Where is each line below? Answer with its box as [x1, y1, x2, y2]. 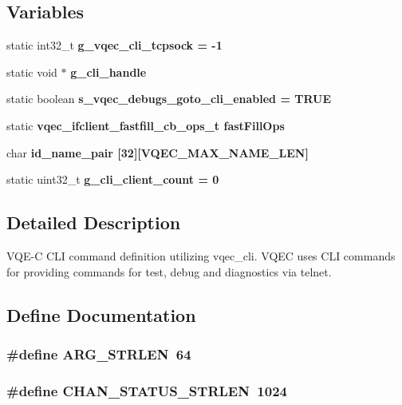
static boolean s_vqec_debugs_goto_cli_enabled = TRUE [6, 90, 332, 107]
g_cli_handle [70, 63, 147, 80]
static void [6, 63, 57, 80]
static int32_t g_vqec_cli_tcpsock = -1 [6, 37, 223, 54]
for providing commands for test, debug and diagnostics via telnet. [6, 263, 332, 280]
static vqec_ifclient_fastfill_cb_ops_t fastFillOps [6, 117, 285, 133]
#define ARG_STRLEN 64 [6, 343, 191, 363]
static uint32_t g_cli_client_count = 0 [6, 171, 219, 188]
